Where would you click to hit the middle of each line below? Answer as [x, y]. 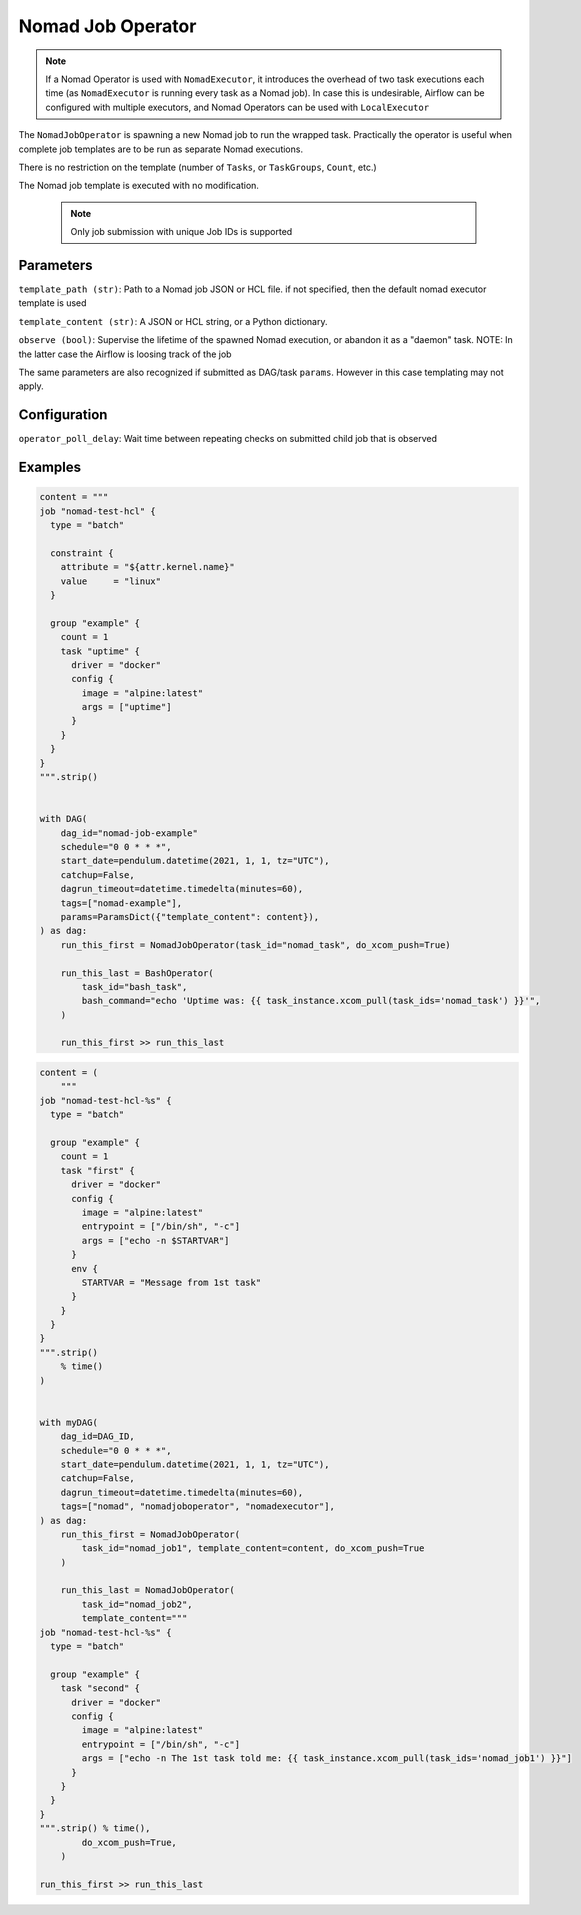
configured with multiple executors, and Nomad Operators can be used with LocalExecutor [237, 107]
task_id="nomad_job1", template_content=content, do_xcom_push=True [253, 1548]
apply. [31, 386]
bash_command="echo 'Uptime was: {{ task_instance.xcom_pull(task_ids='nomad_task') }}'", [311, 1001]
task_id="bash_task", [134, 986]
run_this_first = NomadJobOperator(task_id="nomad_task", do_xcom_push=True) [256, 944]
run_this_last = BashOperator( [137, 973]
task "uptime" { [100, 651]
